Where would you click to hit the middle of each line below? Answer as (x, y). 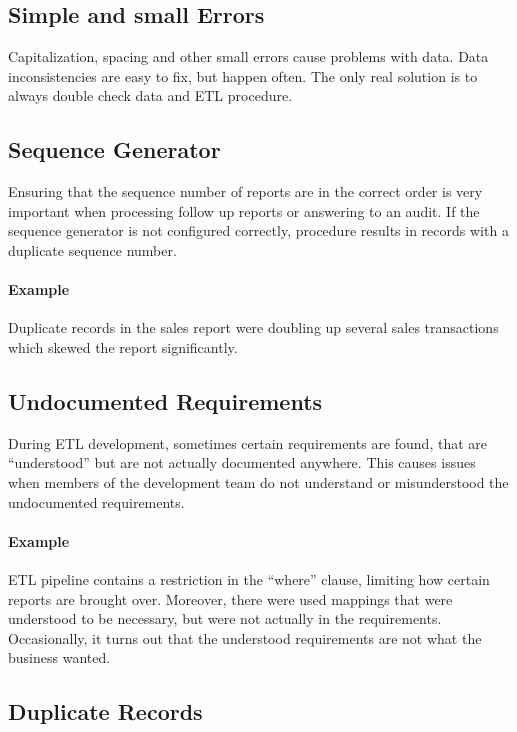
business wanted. (59, 657)
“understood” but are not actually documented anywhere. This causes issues (242, 462)
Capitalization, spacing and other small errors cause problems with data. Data (248, 56)
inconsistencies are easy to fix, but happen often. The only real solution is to (243, 75)
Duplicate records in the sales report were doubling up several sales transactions (253, 327)
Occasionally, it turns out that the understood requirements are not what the (245, 637)
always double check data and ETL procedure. (150, 95)
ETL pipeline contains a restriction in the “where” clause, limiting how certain (249, 578)
